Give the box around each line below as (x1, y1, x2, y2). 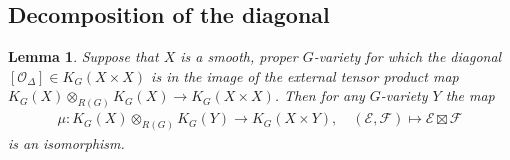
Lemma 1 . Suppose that (8, 46, 159, 67)
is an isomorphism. (8, 133, 125, 154)
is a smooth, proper (180, 46, 298, 67)
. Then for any (274, 85, 365, 106)
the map (445, 85, 495, 106)
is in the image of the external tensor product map (151, 65, 459, 86)
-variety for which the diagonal (313, 46, 502, 67)
